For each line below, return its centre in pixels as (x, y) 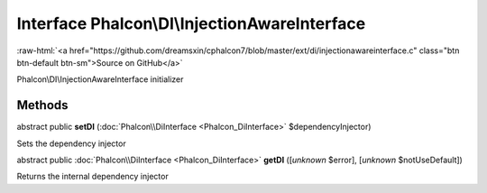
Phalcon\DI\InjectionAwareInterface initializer (100, 79)
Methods (42, 105)
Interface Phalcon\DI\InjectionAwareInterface (191, 23)
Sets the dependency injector (71, 143)
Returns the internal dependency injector (92, 177)
